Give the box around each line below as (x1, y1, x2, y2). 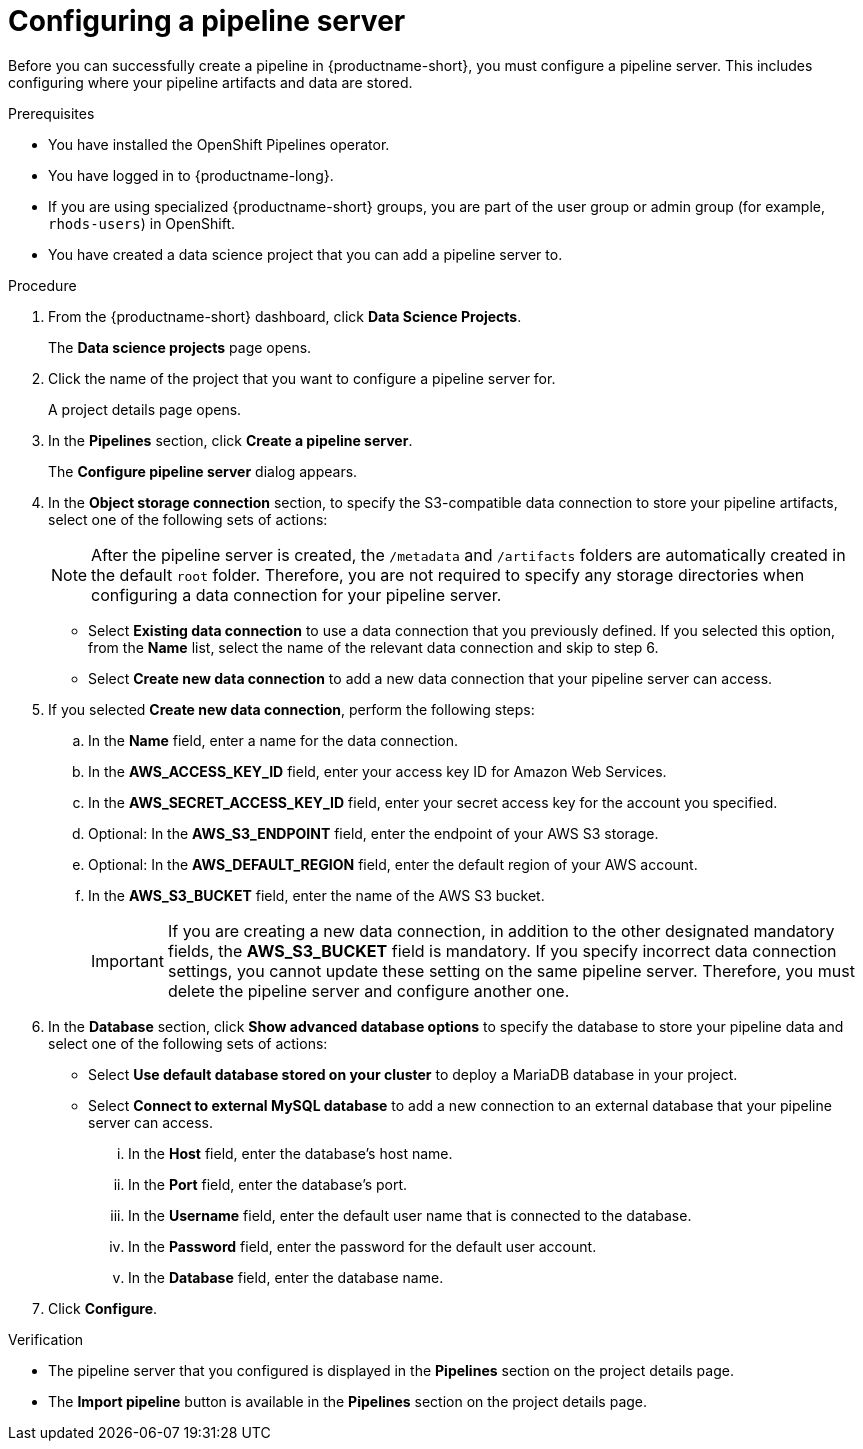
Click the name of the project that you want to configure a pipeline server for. (48, 369, 556, 387)
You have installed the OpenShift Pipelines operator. (48, 135, 390, 153)
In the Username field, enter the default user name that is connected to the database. (128, 1206, 692, 1224)
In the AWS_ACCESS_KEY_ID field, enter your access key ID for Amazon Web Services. (88, 762, 667, 780)
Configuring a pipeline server (8, 4, 406, 38)
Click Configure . (48, 1299, 158, 1317)
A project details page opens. (48, 400, 242, 418)
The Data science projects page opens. (48, 338, 312, 356)
